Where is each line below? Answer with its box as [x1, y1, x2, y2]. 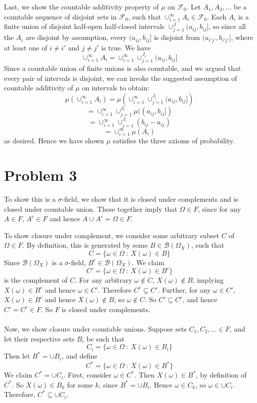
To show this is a [4, 193, 56, 204]
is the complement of [4, 275, 68, 285]
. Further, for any [157, 284, 211, 295]
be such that [86, 333, 125, 344]
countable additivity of [4, 82, 73, 93]
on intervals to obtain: [82, 82, 150, 93]
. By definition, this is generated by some [22, 240, 148, 250]
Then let [4, 351, 30, 361]
